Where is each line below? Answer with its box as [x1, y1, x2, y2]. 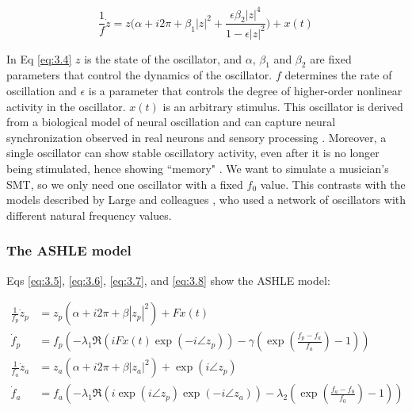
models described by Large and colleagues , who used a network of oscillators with [6, 191, 406, 208]
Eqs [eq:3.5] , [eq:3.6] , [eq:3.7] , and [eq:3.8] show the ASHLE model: [6, 271, 330, 288]
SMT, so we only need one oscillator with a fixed [6, 175, 243, 192]
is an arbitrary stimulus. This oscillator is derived [162, 98, 403, 114]
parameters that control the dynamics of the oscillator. [6, 67, 273, 83]
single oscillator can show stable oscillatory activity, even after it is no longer [6, 144, 380, 161]
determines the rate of [284, 67, 392, 83]
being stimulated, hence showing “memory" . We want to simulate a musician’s [6, 160, 389, 177]
